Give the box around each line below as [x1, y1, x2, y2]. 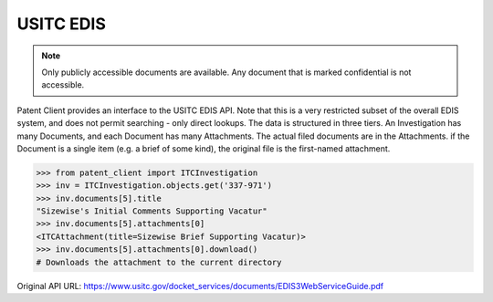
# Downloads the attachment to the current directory [36, 256, 282, 267]
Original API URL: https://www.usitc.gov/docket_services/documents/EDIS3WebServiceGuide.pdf [16, 280, 383, 291]
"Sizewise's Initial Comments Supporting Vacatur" [36, 206, 268, 216]
